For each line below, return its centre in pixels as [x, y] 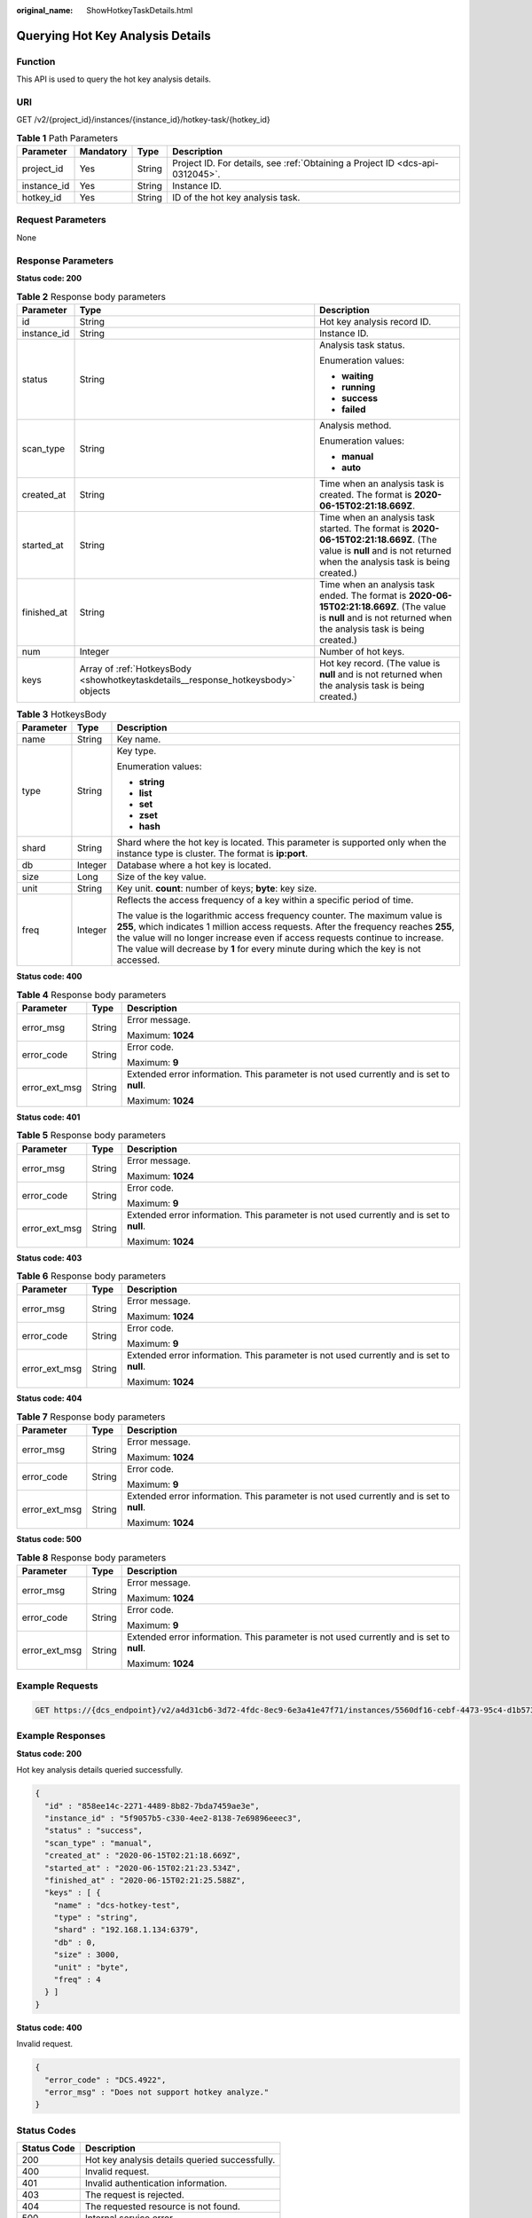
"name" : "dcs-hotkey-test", [117, 1905]
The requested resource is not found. [163, 2206]
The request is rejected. [135, 2195]
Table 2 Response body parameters [91, 296]
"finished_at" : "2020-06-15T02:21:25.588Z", [145, 1880]
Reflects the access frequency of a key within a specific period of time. [265, 901]
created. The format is [366, 494]
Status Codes [46, 2130]
